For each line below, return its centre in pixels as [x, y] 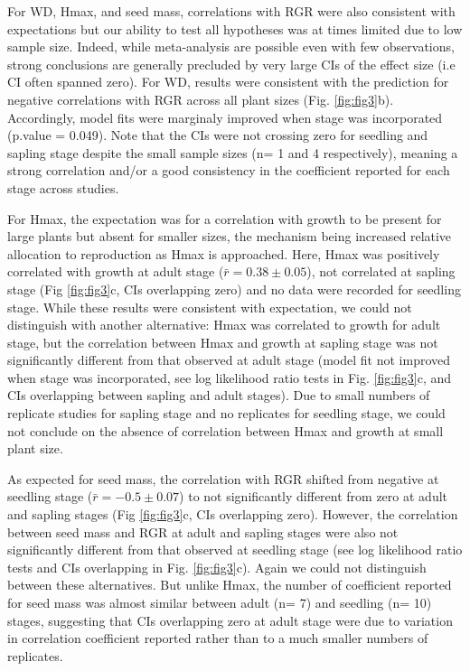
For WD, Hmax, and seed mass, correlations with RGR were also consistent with [231, 11]
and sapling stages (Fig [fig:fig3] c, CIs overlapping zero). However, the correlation [233, 514]
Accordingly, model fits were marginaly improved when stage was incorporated [225, 117]
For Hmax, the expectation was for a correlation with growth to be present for [225, 218]
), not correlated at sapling [381, 271]
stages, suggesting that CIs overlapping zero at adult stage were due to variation [230, 620]
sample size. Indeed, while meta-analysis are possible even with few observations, [231, 47]
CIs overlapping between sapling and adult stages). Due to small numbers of [219, 395]
